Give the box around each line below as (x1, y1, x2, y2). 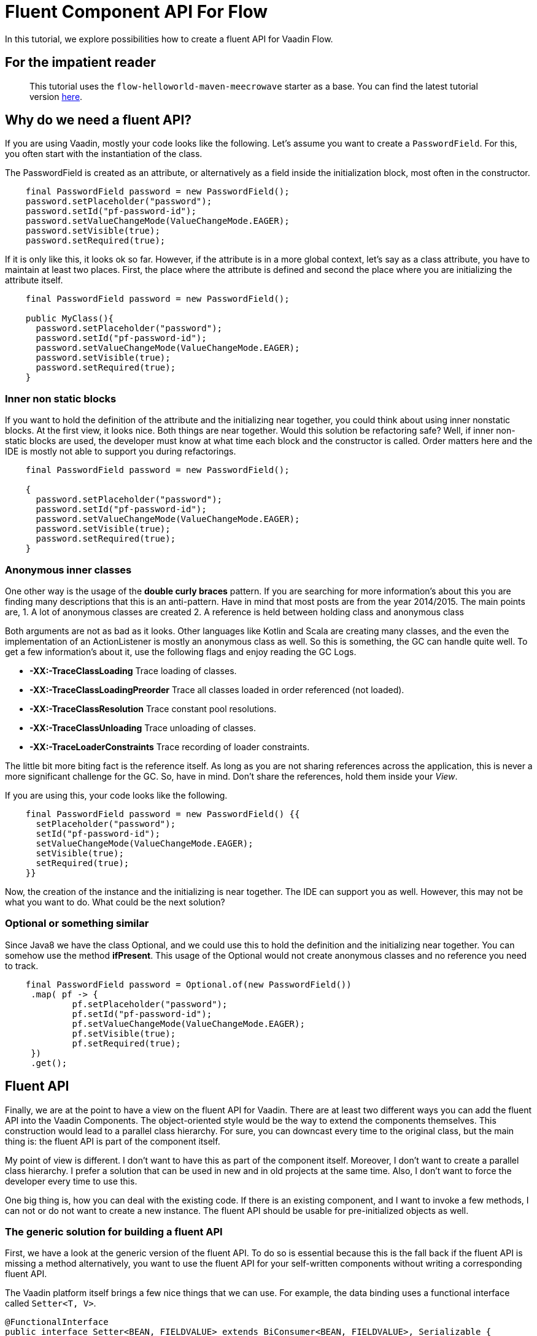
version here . (29, 91, 83, 102)
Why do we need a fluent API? (5, 112, 192, 128)
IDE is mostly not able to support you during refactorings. (5, 446, 236, 457)
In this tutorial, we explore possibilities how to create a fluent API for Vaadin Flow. (5, 33, 333, 44)
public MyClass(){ (25, 313, 114, 324)
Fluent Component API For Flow (5, 1, 268, 22)
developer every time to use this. (5, 1175, 137, 1186)
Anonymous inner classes (5, 563, 132, 576)
